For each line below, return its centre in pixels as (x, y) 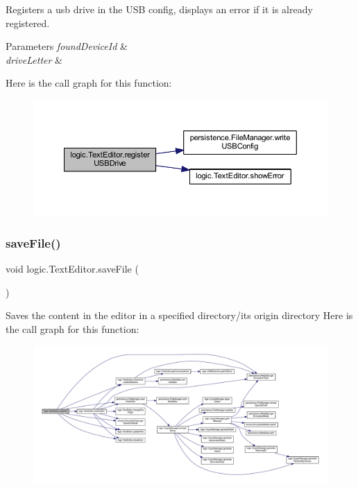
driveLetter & (34, 59)
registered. (28, 23)
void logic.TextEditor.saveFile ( (72, 268)
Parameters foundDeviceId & (67, 46)
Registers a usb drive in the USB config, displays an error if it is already (159, 9)
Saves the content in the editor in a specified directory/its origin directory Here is (179, 315)
